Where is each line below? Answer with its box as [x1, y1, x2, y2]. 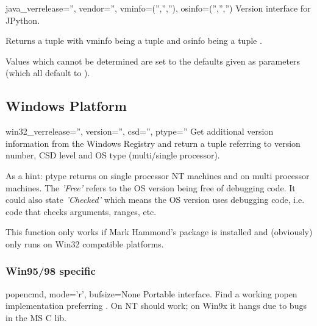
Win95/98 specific [5, 263, 96, 278]
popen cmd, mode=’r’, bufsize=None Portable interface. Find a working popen [5, 287, 297, 300]
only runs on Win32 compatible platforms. [5, 237, 164, 250]
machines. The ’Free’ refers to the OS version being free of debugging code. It [5, 181, 296, 194]
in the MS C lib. [5, 311, 66, 324]
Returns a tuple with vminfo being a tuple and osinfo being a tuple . [5, 34, 262, 47]
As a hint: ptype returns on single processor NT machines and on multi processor [5, 169, 310, 182]
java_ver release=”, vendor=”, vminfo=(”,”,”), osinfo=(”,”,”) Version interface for [5, 2, 311, 14]
